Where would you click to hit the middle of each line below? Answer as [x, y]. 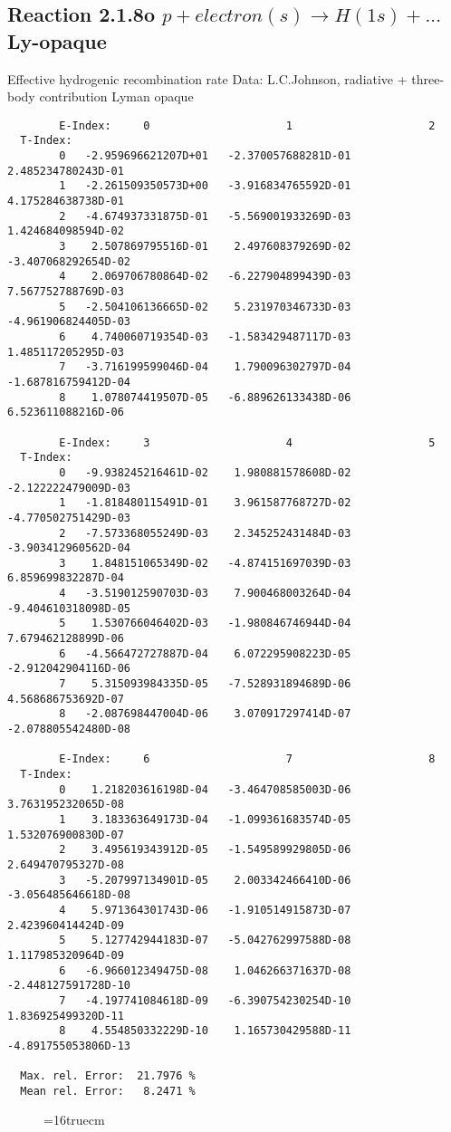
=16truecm [74, 1120]
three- [428, 78]
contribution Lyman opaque [116, 96]
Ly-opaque [57, 40]
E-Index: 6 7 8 [247, 759]
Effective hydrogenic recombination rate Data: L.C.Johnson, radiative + [207, 78]
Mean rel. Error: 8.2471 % [108, 1091]
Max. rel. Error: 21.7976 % [108, 1076]
